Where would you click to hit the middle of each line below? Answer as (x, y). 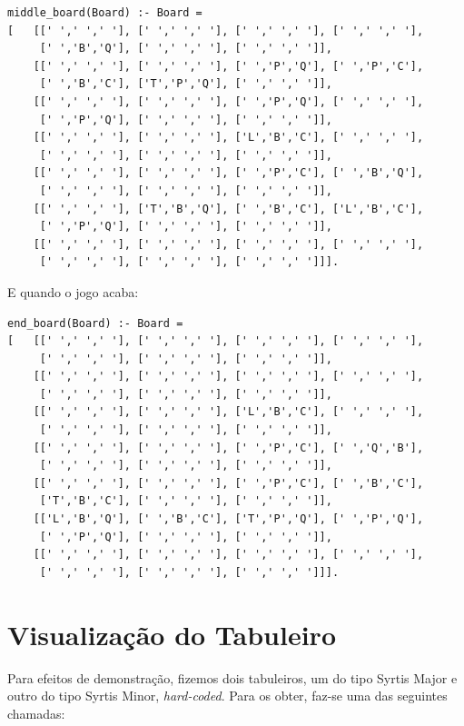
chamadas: (36, 713)
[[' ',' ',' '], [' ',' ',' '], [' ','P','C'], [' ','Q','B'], (228, 448)
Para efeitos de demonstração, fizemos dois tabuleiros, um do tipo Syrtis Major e (232, 677)
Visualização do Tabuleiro (172, 634)
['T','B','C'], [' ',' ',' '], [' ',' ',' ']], (186, 501)
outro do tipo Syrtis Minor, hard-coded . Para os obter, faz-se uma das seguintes (227, 696)
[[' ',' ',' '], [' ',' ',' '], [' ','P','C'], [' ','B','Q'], (228, 173)
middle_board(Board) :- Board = (105, 13)
